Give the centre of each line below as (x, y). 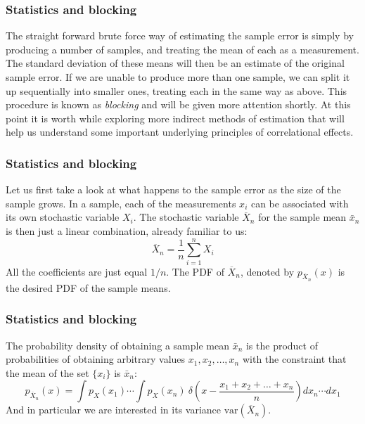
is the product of (282, 345)
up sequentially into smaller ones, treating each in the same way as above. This (177, 90)
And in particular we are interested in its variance (114, 410)
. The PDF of (195, 271)
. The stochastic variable (186, 217)
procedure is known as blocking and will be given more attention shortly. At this (178, 104)
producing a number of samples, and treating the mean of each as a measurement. (182, 49)
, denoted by (267, 271)
